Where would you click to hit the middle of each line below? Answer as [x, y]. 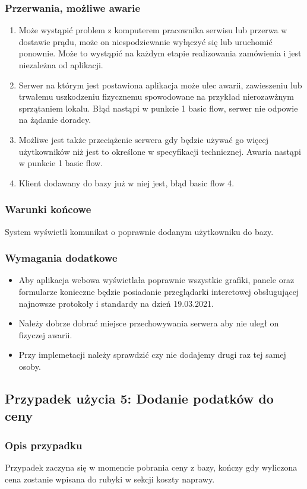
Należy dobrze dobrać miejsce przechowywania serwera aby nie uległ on [149, 323]
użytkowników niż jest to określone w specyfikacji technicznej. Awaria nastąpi [160, 151]
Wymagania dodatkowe [61, 258]
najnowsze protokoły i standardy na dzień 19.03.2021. [116, 303]
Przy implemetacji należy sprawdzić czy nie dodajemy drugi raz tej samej [152, 355]
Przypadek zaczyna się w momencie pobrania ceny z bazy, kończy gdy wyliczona [151, 467]
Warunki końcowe [48, 209]
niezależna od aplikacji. [61, 65]
